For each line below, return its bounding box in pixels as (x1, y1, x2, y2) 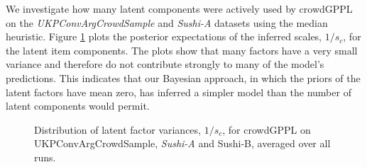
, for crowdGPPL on (222, 122, 311, 137)
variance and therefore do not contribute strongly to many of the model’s (6, 57, 324, 71)
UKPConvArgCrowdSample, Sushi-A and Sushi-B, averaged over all (34, 136, 331, 151)
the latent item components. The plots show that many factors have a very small (6, 42, 358, 57)
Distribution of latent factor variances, (34, 122, 201, 137)
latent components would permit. (6, 98, 150, 113)
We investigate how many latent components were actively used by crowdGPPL (6, 1, 353, 16)
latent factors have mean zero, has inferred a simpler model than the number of (6, 84, 351, 99)
